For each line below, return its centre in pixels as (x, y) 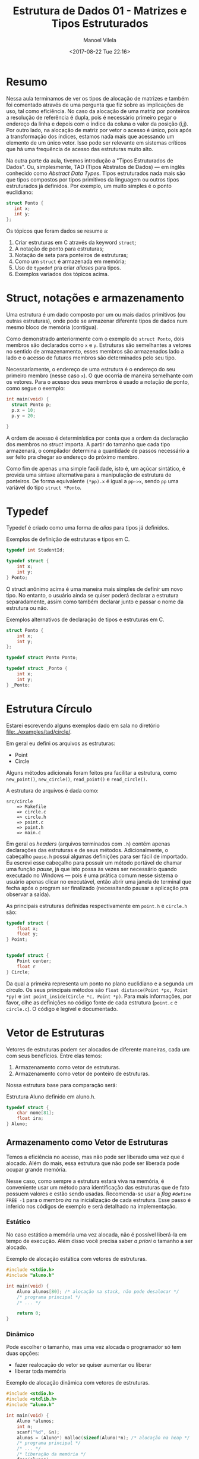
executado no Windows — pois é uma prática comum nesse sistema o (92, 875)
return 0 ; (29, 1313)
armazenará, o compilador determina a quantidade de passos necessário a (98, 450)
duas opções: (23, 1353)
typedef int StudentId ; (36, 550)
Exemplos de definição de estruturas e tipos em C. (68, 539)
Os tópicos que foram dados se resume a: (57, 231)
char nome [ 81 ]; (36, 1113)
